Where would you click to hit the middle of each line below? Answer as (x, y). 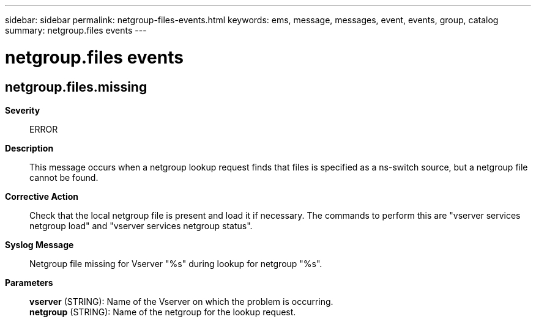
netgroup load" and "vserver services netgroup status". (141, 225)
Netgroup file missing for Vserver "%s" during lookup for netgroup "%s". (176, 263)
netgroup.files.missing (76, 87)
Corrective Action (42, 196)
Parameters (29, 282)
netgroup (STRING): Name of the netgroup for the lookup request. (163, 312)
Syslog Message (39, 244)
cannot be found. (64, 177)
